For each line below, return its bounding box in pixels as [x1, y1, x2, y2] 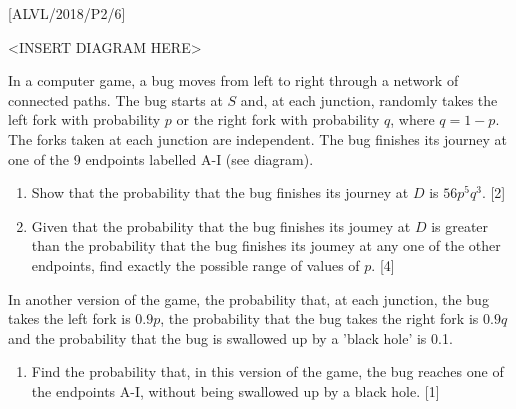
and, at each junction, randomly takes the [240, 89, 498, 110]
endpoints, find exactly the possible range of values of [31, 254, 360, 275]
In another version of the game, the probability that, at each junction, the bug [8, 288, 489, 309]
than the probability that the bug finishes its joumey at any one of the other [31, 235, 501, 256]
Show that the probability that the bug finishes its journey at [31, 182, 409, 203]
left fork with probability [8, 109, 161, 130]
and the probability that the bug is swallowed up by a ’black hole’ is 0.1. [8, 327, 453, 348]
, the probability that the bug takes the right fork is [160, 308, 479, 329]
